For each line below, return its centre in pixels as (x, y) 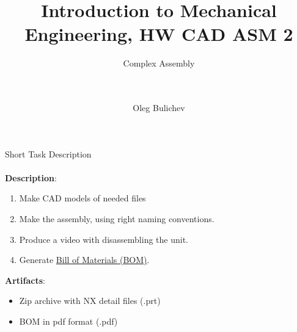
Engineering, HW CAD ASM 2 (159, 34)
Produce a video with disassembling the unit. (104, 239)
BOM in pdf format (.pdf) (68, 321)
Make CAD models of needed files (82, 198)
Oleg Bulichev (159, 108)
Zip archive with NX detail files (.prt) (90, 301)
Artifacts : (25, 280)
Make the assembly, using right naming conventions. (117, 219)
